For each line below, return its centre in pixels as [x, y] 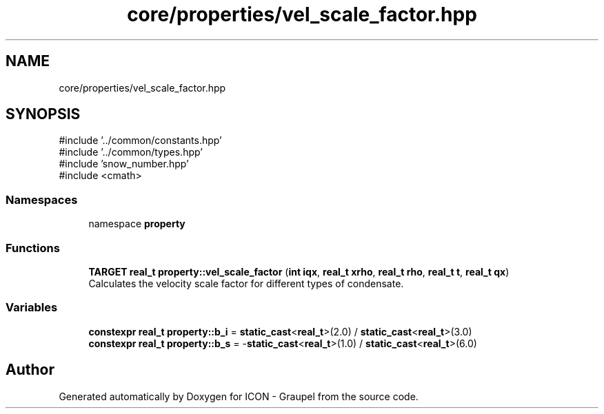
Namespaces [42, 199]
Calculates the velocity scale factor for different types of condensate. [246, 283]
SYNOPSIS [43, 114]
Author [30, 370]
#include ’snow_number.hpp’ [124, 164]
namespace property [137, 224]
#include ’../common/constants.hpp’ [140, 141]
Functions [33, 248]
